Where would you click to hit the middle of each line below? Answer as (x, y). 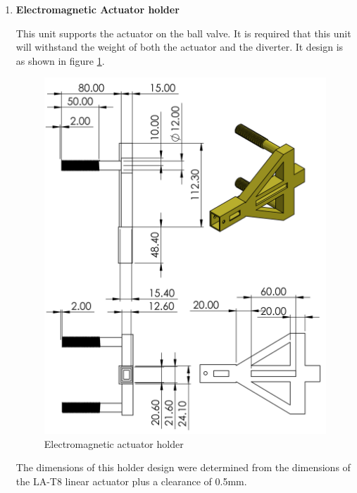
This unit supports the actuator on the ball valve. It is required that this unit (183, 33)
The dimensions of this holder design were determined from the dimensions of (183, 467)
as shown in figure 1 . (60, 60)
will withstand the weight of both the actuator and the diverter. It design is (180, 47)
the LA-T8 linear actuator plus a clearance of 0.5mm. (131, 481)
